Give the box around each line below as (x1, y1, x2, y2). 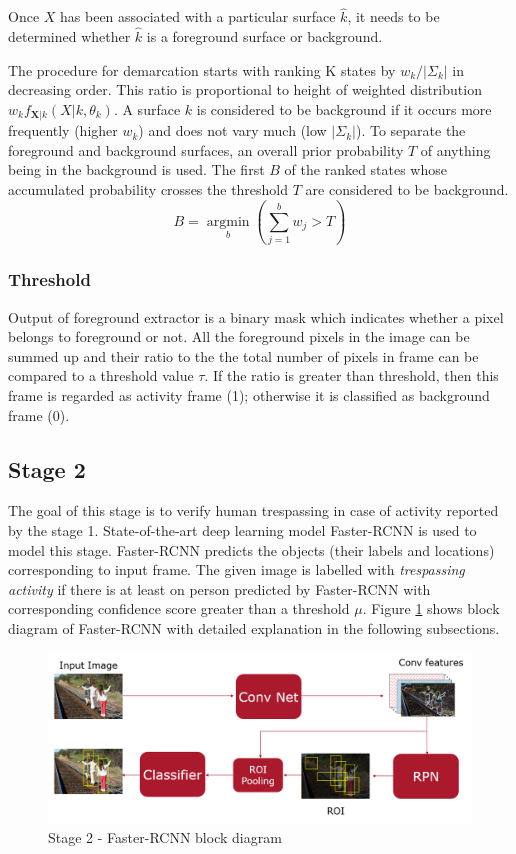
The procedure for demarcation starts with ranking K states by (8, 59, 396, 80)
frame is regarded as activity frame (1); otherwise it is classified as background (8, 384, 490, 405)
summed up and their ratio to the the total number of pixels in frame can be (8, 345, 479, 366)
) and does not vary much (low (138, 120, 327, 141)
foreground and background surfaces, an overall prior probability (8, 139, 404, 160)
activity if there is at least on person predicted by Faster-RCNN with (8, 578, 431, 599)
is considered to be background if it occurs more (196, 98, 492, 119)
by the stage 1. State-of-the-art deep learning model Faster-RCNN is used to (8, 519, 477, 540)
